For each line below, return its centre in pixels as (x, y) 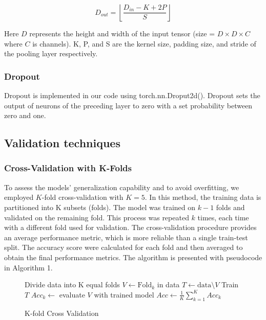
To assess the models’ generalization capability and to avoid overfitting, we (122, 187)
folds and (230, 207)
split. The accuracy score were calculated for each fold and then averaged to (124, 247)
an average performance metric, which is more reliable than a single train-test (126, 237)
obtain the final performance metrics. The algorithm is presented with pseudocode (133, 257)
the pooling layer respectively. (51, 53)
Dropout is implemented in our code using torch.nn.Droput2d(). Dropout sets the (132, 95)
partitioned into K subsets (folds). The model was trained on (100, 207)
